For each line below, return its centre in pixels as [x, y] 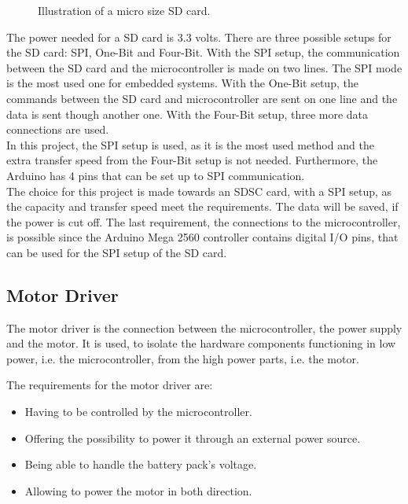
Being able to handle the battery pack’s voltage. [141, 464]
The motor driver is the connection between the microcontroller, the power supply [204, 327]
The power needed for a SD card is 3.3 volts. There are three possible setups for [199, 37]
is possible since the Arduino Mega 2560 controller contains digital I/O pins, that [202, 237]
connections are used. [58, 129]
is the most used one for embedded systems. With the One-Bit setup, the [182, 83]
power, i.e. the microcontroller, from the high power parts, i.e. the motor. [183, 358]
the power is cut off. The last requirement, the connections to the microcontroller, [204, 221]
